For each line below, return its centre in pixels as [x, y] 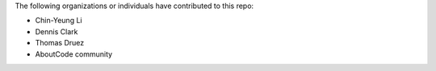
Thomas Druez [60, 43]
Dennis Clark [57, 31]
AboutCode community [74, 54]
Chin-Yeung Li [59, 21]
